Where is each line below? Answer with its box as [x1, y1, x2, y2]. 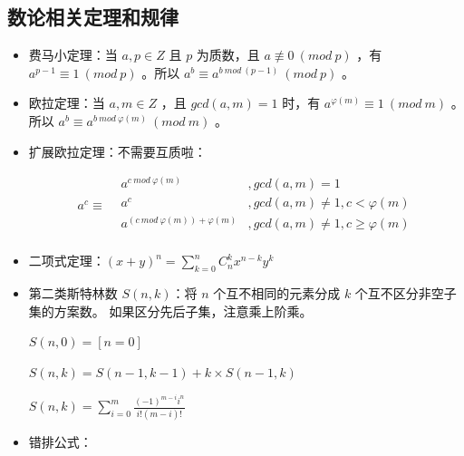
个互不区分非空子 [354, 284, 457, 303]
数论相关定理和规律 [7, 3, 179, 31]
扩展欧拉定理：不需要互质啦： [28, 141, 207, 160]
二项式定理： [28, 251, 105, 270]
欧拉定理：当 [28, 93, 105, 112]
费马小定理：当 [28, 45, 118, 64]
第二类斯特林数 [28, 284, 118, 303]
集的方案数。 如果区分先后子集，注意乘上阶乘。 [28, 301, 313, 320]
